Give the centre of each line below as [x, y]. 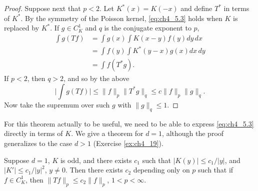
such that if [216, 170]
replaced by [22, 28]
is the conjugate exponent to [148, 28]
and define [196, 8]
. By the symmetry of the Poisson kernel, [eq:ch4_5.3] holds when [121, 18]
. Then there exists [94, 170]
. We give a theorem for [107, 133]
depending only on [161, 170]
